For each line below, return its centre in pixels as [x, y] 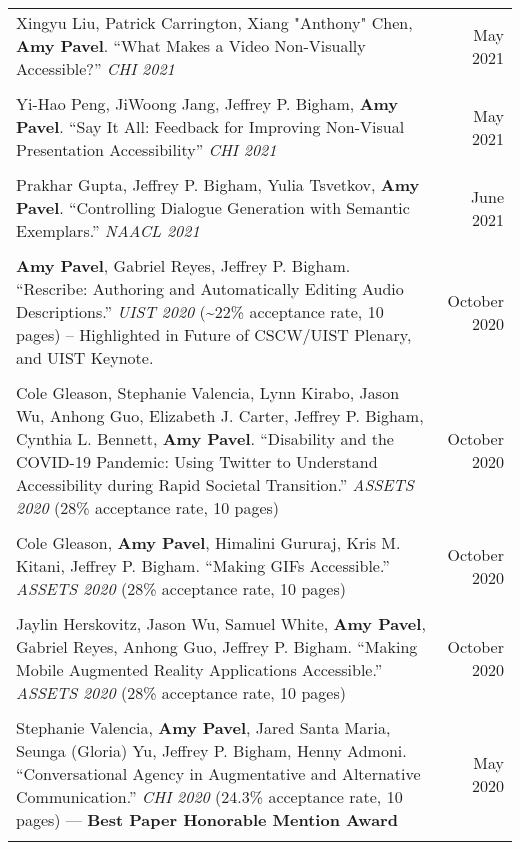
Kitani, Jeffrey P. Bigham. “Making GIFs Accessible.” [203, 565]
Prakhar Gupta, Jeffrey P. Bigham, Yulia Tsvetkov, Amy [218, 184]
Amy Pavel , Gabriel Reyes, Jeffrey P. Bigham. [183, 265]
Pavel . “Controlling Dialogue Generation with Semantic [213, 207]
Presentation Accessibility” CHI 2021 [146, 149]
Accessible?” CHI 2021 [95, 68]
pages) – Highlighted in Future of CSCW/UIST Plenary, [214, 334]
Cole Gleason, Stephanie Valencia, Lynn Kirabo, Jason [208, 392]
